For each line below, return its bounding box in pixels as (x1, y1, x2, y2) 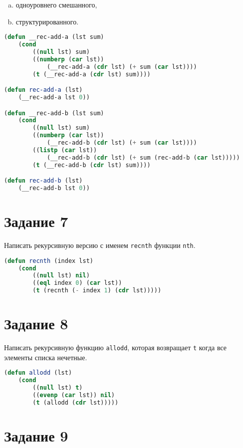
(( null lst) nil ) (32, 272, 90, 279)
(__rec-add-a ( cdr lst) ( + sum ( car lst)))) (46, 63, 197, 70)
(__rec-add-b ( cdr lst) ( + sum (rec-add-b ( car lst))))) (46, 154, 240, 161)
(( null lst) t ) (32, 384, 83, 392)
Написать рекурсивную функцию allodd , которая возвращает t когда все (4, 342, 227, 353)
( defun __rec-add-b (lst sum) (4, 109, 104, 117)
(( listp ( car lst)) (32, 146, 97, 154)
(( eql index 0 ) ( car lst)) (32, 279, 122, 287)
